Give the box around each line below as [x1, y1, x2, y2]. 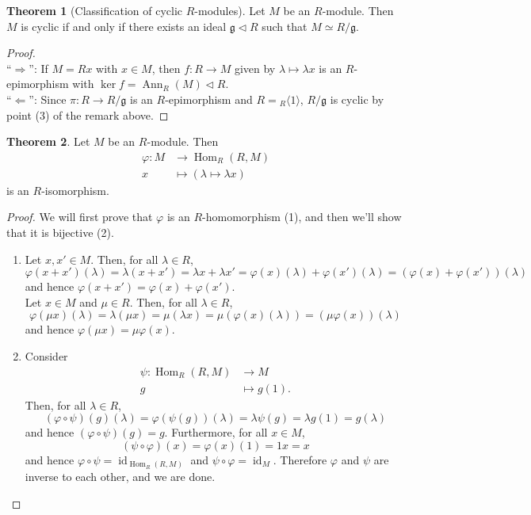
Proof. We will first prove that [6, 208, 153, 225]
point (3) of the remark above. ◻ [6, 106, 169, 123]
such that [262, 17, 308, 34]
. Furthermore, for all [164, 424, 268, 441]
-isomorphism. [41, 181, 109, 198]
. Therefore [273, 451, 327, 467]
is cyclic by [330, 90, 384, 107]
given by [234, 59, 276, 76]
